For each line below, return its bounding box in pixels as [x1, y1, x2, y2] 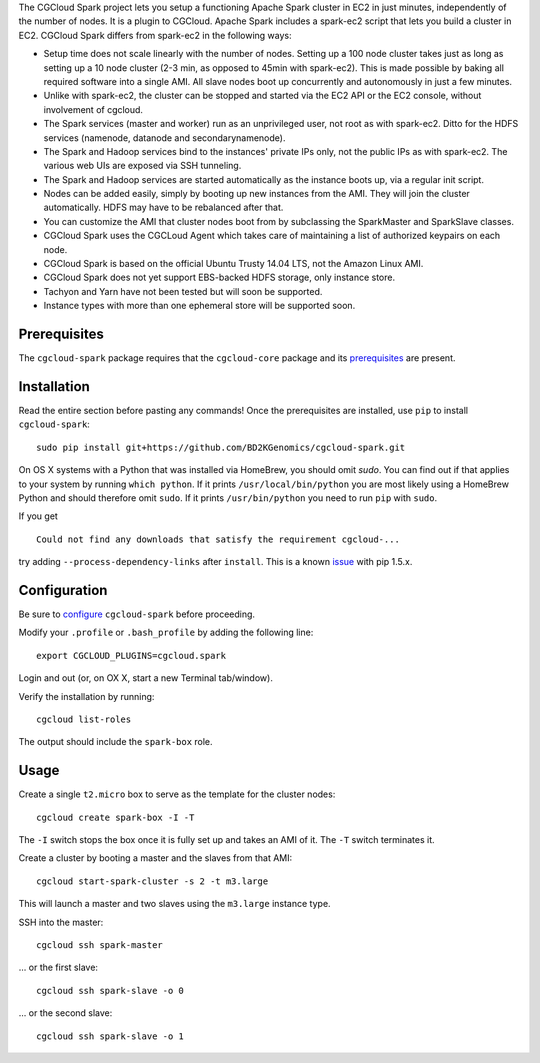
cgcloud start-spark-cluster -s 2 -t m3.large [36, 875, 269, 887]
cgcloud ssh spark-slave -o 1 [36, 1030, 185, 1042]
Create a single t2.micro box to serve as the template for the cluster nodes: [18, 788, 336, 800]
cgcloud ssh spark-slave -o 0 [36, 985, 185, 996]
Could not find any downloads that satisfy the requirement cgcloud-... [36, 533, 400, 545]
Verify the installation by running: [18, 690, 155, 702]
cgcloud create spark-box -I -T [36, 811, 195, 823]
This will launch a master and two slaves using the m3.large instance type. [18, 898, 331, 910]
